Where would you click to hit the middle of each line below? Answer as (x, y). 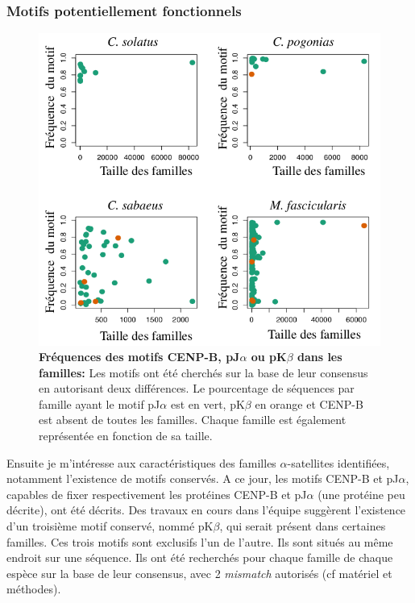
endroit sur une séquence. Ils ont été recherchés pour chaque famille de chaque (200, 557)
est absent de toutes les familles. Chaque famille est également (193, 420)
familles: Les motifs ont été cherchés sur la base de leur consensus (203, 372)
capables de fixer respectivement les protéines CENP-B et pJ (157, 494)
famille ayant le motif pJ (100, 403)
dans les (320, 357)
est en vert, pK (207, 403)
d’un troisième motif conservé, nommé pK (110, 526)
